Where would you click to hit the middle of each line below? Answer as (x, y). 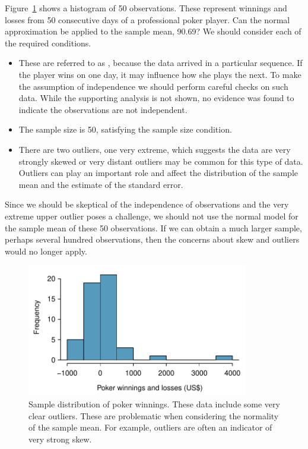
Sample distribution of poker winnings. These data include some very (154, 404)
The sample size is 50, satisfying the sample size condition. (125, 129)
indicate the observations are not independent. (103, 109)
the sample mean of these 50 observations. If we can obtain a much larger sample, (153, 227)
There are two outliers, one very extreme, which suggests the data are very (155, 149)
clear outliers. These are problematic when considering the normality (154, 415)
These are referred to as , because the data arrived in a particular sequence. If (161, 63)
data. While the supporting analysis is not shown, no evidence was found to (156, 98)
